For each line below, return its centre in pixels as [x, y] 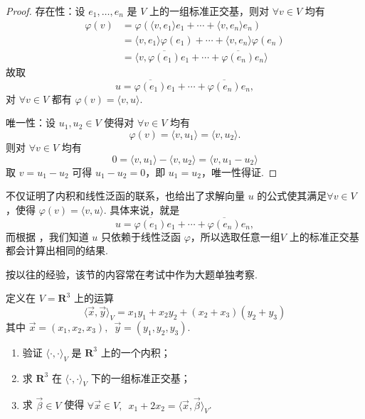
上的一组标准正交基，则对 [209, 11]
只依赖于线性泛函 [141, 236]
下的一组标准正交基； [141, 377]
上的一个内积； [136, 352]
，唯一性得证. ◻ [239, 172]
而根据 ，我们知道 [47, 236]
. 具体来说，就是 [142, 209]
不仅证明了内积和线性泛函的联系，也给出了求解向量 [125, 196]
